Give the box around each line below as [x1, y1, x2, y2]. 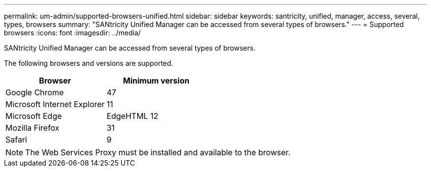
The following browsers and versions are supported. [4, 59, 173, 67]
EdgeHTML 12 [106, 111, 158, 121]
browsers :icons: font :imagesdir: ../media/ [4, 28, 141, 37]
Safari [5, 135, 27, 144]
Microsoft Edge [5, 111, 62, 121]
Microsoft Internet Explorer [5, 99, 105, 109]
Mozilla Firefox [5, 123, 60, 133]
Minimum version [123, 76, 189, 85]
